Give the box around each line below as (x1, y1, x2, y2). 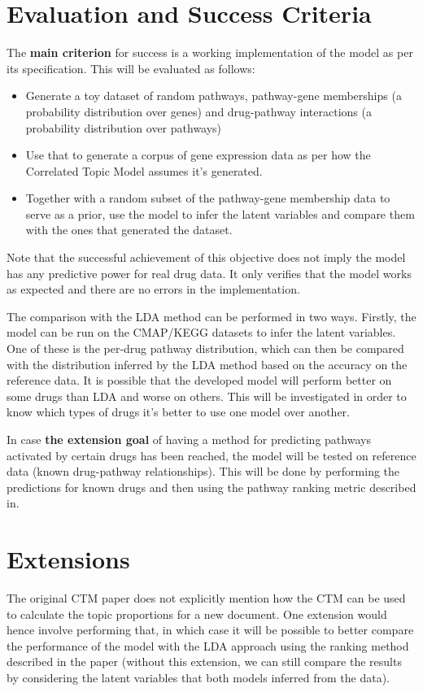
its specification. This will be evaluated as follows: (7, 59, 255, 76)
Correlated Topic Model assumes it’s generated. (25, 162, 263, 179)
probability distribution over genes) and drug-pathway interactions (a (25, 102, 372, 120)
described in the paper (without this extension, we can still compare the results (7, 653, 402, 670)
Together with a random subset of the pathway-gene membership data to (25, 189, 390, 207)
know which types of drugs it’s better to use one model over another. (7, 403, 351, 420)
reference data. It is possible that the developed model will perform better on (7, 372, 392, 389)
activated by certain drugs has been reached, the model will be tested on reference (7, 446, 416, 464)
